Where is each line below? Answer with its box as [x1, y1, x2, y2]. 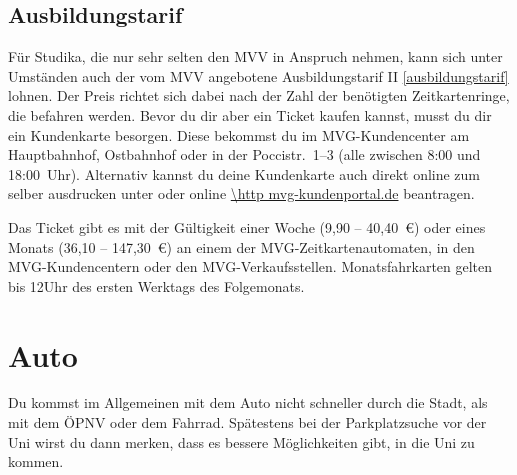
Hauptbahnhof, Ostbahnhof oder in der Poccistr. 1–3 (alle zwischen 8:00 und [8, 144, 481, 165]
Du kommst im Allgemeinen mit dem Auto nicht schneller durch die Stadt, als [8, 392, 488, 413]
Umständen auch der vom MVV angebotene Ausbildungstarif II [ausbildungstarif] [8, 65, 509, 86]
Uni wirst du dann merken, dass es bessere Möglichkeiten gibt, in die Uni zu [8, 431, 475, 452]
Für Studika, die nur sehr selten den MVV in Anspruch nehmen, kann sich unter [8, 46, 503, 67]
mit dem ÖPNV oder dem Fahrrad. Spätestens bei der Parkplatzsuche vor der [8, 412, 487, 433]
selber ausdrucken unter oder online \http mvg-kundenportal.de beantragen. [8, 183, 475, 204]
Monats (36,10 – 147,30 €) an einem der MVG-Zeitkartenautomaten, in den [8, 236, 475, 257]
